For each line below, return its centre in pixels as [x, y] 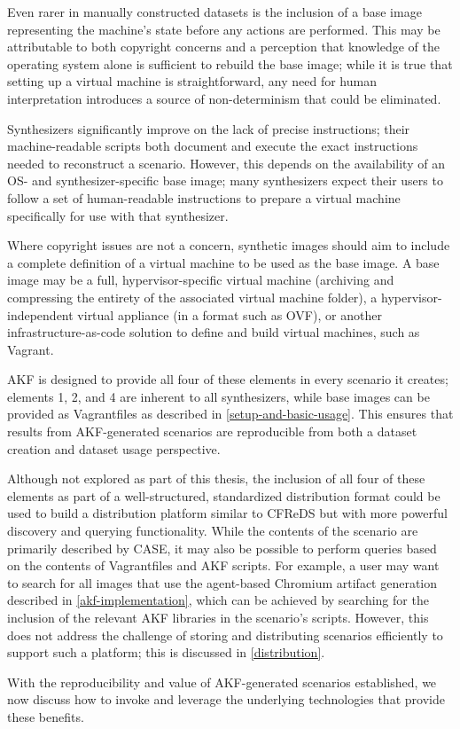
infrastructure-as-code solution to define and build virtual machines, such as [214, 332]
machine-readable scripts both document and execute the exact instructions [213, 146]
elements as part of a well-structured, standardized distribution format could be [224, 495]
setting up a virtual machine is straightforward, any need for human [192, 81]
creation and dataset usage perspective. [114, 448]
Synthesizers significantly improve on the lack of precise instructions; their [209, 128]
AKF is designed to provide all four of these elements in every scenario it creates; [228, 379]
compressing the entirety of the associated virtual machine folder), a [192, 297]
